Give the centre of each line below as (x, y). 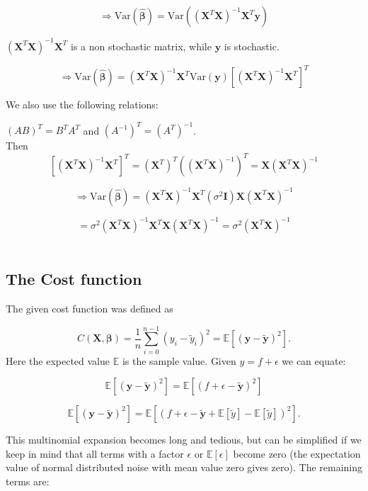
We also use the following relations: (82, 104)
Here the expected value (58, 360)
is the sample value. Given (179, 360)
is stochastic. (252, 46)
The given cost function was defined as (90, 308)
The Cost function (74, 279)
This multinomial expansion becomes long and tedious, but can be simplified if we (184, 440)
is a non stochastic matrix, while (141, 46)
